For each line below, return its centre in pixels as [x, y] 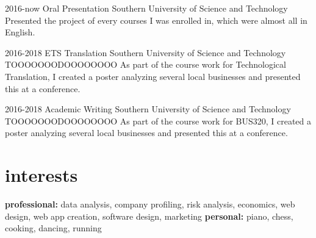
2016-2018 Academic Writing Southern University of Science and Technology [148, 109]
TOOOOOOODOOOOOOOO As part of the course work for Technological [145, 64]
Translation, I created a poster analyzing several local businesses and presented [153, 76]
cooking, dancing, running [53, 228]
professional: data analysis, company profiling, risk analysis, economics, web [150, 204]
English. [20, 32]
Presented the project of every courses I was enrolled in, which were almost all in [156, 20]
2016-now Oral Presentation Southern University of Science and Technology [146, 8]
